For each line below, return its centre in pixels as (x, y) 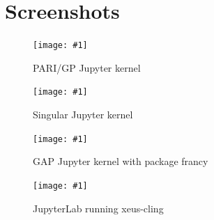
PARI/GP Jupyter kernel (87, 67)
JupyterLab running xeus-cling (98, 208)
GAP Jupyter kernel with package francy (121, 161)
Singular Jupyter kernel (83, 115)
